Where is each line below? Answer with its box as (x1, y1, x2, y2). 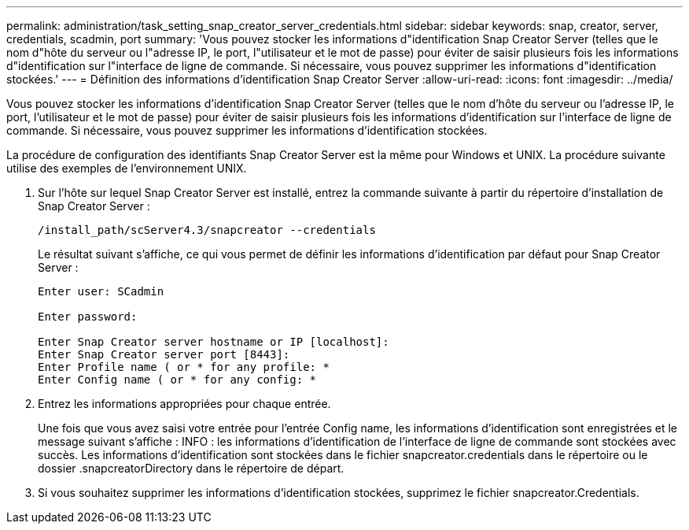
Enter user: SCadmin (38, 285, 164, 298)
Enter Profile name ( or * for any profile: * (38, 361, 330, 373)
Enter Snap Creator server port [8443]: (38, 348, 290, 361)
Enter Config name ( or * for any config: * (38, 373, 317, 386)
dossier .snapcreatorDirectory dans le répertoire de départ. (38, 461, 344, 475)
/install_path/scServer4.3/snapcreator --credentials (38, 224, 376, 236)
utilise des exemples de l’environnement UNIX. (6, 161, 247, 175)
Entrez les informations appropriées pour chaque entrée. (38, 397, 331, 410)
